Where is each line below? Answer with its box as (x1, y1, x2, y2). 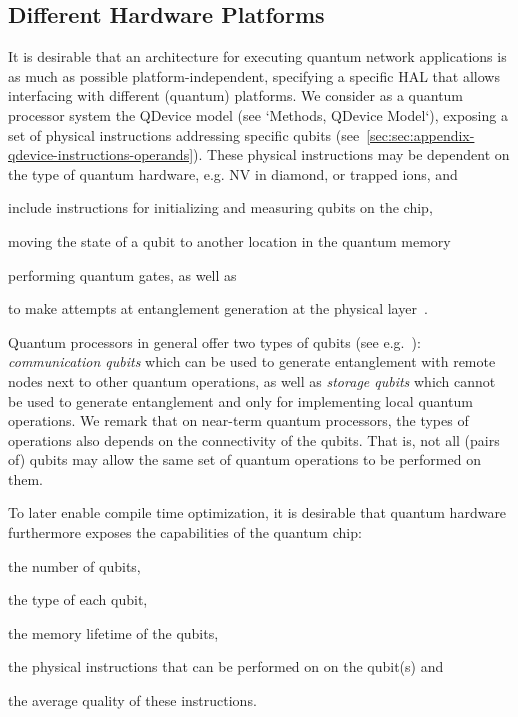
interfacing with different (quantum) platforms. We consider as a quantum (8, 85, 464, 106)
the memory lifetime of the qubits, (8, 622, 219, 643)
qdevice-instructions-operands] (8, 144, 194, 165)
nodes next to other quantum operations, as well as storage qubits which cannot (8, 370, 496, 391)
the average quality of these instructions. (8, 690, 257, 711)
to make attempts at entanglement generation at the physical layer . (8, 298, 428, 319)
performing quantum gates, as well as (8, 264, 237, 285)
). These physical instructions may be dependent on (193, 144, 510, 165)
